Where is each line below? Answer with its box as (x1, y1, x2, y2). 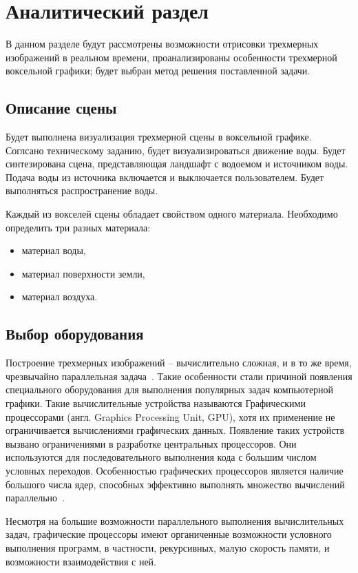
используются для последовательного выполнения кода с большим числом (6, 450, 317, 464)
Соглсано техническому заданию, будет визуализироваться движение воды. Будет (6, 143, 346, 157)
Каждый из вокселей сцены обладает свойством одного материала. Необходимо (6, 207, 338, 221)
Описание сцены (6, 97, 117, 118)
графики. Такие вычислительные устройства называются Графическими (6, 396, 306, 410)
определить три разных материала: (6, 220, 151, 234)
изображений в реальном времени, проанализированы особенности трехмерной (6, 50, 337, 64)
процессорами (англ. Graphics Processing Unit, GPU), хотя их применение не (6, 409, 335, 424)
